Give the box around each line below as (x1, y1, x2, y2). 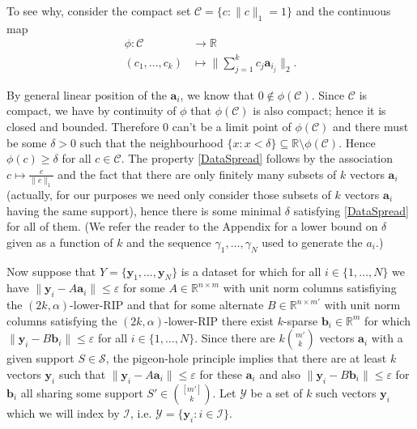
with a (371, 329, 403, 346)
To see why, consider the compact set (6, 2, 191, 19)
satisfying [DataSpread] (293, 202, 409, 219)
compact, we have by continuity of (6, 102, 177, 119)
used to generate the (262, 233, 363, 250)
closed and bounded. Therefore (6, 117, 160, 134)
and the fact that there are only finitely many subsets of (57, 165, 337, 182)
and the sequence (126, 233, 211, 250)
